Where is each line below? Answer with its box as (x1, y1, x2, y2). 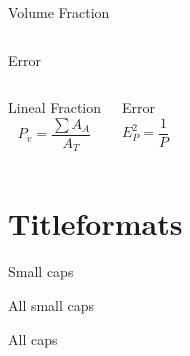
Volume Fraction (8, 2, 110, 22)
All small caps (8, 295, 95, 316)
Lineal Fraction (8, 97, 102, 118)
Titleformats (8, 203, 183, 244)
